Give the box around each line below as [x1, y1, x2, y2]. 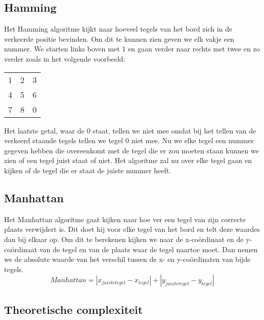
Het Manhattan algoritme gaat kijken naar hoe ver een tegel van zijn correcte [4, 214, 246, 224]
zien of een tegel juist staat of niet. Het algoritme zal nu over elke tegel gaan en [4, 155, 252, 166]
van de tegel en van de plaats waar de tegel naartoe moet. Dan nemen [39, 244, 258, 254]
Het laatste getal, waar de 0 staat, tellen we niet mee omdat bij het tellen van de [4, 125, 256, 136]
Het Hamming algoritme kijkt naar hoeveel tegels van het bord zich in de [4, 23, 232, 34]
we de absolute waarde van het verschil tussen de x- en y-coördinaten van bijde [4, 254, 251, 264]
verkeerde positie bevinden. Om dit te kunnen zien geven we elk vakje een [4, 33, 234, 44]
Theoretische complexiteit [4, 301, 143, 317]
